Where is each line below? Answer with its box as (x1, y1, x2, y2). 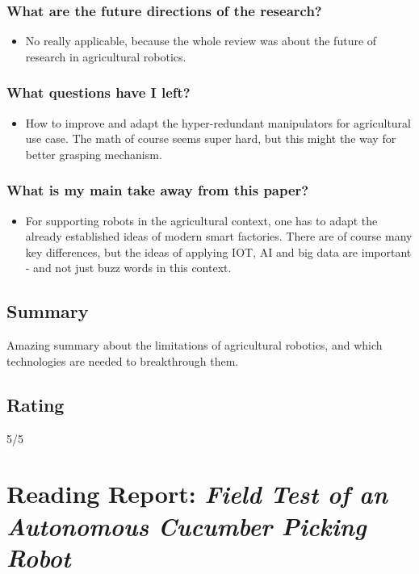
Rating (6, 392, 65, 417)
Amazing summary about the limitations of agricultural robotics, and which (6, 337, 383, 354)
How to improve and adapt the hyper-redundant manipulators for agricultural (25, 114, 411, 131)
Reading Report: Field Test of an (6, 477, 388, 511)
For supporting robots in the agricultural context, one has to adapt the (25, 212, 378, 228)
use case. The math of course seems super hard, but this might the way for (25, 130, 396, 147)
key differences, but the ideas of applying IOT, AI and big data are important (25, 243, 412, 260)
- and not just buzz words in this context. (25, 259, 232, 276)
